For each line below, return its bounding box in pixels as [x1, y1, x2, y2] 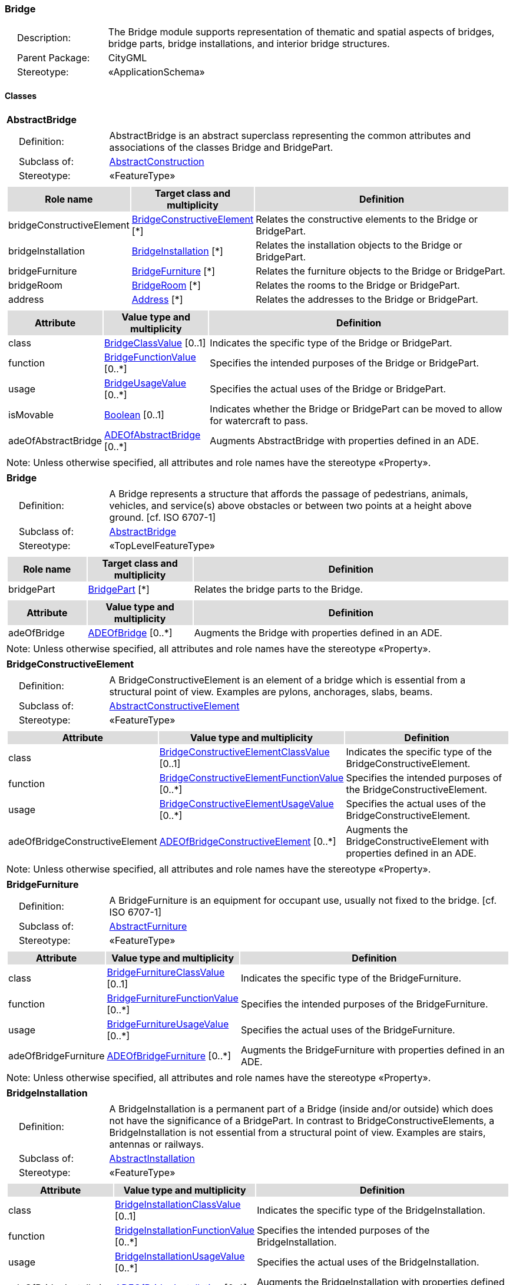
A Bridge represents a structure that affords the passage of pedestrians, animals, [109, 487, 468, 500]
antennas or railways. [109, 1138, 204, 1150]
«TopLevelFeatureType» [109, 539, 216, 551]
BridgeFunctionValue [104, 351, 196, 363]
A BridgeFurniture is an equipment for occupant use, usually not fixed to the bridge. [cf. [109, 894, 497, 906]
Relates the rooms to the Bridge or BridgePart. [256, 279, 460, 291]
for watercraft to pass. [210, 414, 309, 427]
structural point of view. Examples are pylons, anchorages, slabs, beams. [109, 685, 433, 698]
